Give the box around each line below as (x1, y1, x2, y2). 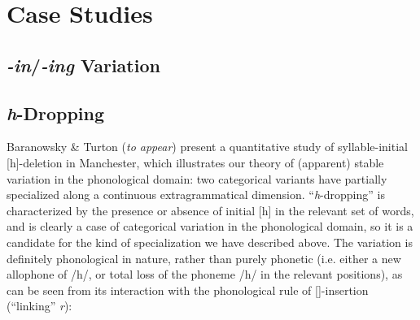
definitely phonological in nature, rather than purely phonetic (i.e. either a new (7, 249, 401, 266)
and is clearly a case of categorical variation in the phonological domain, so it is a (7, 218, 413, 235)
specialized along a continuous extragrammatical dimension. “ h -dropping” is (7, 186, 385, 203)
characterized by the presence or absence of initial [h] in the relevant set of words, (7, 201, 414, 218)
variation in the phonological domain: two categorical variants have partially (7, 170, 387, 187)
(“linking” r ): (7, 297, 72, 314)
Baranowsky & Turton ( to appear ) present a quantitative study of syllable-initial (7, 138, 408, 155)
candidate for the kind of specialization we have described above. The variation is (7, 233, 413, 250)
